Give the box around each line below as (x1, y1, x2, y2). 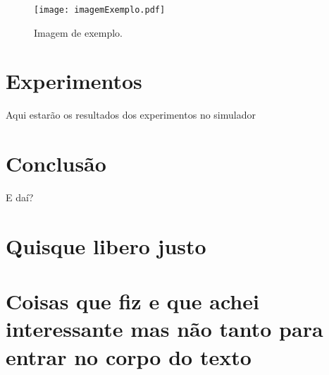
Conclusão (6, 149, 106, 178)
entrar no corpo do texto (6, 342, 252, 371)
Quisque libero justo (6, 231, 206, 260)
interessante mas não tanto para (6, 314, 323, 343)
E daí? (6, 190, 34, 205)
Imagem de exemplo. (34, 25, 123, 40)
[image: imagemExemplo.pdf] (34, 5, 166, 15)
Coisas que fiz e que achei (6, 287, 259, 316)
